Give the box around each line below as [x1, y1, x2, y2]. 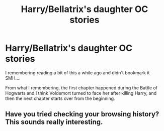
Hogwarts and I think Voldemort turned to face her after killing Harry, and [5, 90, 157, 96]
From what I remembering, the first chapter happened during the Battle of [5, 84, 157, 91]
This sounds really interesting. [5, 118, 103, 126]
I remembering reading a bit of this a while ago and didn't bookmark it [5, 69, 150, 76]
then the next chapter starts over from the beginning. [5, 95, 115, 101]
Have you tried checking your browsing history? [5, 110, 159, 118]
